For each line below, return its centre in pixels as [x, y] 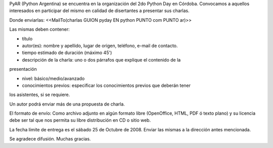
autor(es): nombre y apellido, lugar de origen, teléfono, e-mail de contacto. [100, 45]
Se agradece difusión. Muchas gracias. [50, 139]
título [27, 38]
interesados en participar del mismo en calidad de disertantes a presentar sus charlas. [99, 11]
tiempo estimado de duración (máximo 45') [67, 53]
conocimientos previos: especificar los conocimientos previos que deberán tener [106, 85]
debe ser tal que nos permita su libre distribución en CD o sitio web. [80, 120]
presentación [23, 69]
